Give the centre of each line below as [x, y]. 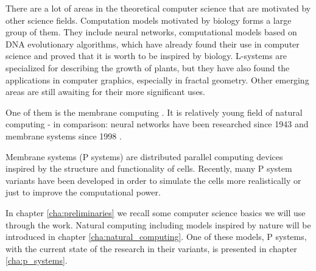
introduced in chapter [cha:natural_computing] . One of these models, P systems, [156, 237]
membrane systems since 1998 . [64, 135]
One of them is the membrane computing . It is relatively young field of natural [154, 112]
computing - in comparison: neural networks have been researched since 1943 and [157, 124]
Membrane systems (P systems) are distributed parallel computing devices [144, 156]
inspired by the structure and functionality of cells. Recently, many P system [149, 168]
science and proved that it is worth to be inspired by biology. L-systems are [146, 56]
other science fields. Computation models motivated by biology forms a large [149, 20]
